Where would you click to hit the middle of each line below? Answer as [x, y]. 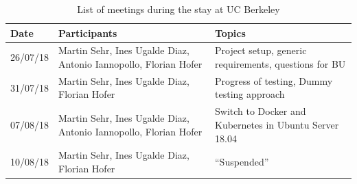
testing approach [250, 94]
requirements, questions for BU [280, 64]
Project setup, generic [261, 50]
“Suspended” [242, 162]
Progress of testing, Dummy [274, 80]
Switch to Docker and [261, 111]
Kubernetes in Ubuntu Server [277, 124]
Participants [88, 32]
